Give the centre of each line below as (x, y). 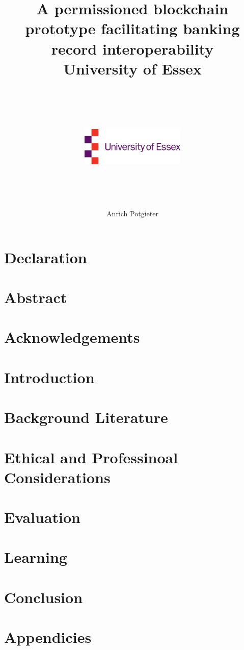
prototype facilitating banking (132, 28)
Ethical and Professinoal (91, 457)
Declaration (46, 257)
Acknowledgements (72, 337)
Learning (36, 557)
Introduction (49, 377)
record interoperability (132, 48)
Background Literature (86, 417)
